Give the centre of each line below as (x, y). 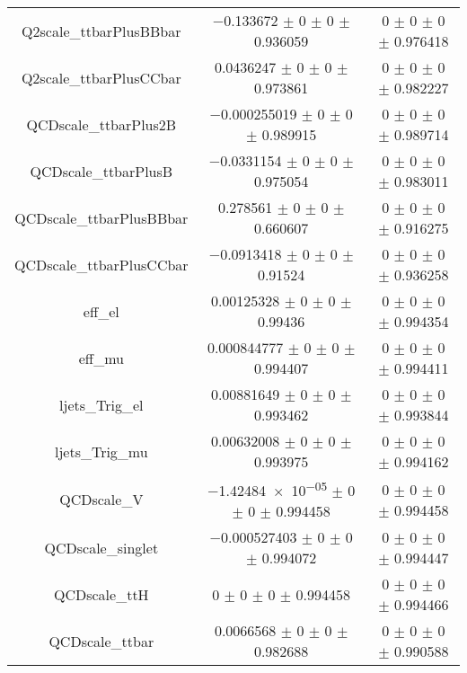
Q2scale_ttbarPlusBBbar (101, 31)
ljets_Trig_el (101, 404)
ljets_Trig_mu (101, 451)
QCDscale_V (101, 500)
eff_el (101, 311)
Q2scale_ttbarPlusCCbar (101, 77)
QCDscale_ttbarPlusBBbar (101, 217)
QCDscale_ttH (101, 594)
